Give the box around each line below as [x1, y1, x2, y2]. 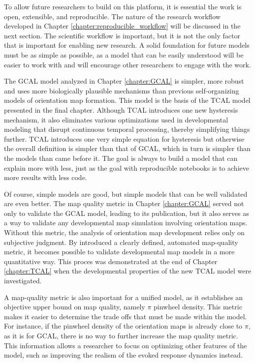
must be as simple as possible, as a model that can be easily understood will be [4, 49, 244, 60]
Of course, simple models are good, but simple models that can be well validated [4, 188, 248, 199]
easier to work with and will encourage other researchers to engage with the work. [4, 59, 251, 69]
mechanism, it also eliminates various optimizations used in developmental [4, 114, 228, 124]
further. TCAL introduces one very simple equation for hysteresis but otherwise [4, 133, 245, 144]
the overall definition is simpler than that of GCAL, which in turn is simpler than [4, 143, 251, 153]
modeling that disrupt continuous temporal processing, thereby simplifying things [4, 124, 250, 134]
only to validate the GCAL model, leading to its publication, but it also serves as [4, 208, 249, 218]
